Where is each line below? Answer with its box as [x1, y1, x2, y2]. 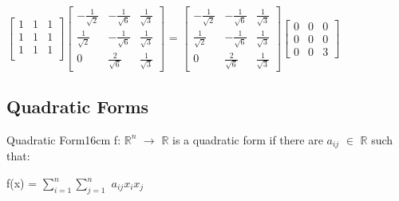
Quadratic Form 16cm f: [6, 131, 121, 148]
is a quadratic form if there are [172, 131, 323, 148]
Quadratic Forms [6, 94, 149, 119]
